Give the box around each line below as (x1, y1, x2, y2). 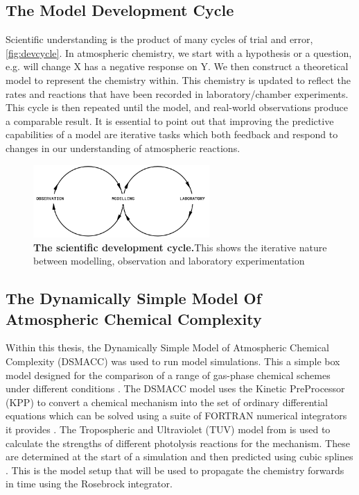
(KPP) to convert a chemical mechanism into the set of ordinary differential (6, 394, 329, 409)
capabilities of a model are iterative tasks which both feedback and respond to (6, 127, 338, 142)
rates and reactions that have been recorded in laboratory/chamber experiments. (6, 86, 349, 101)
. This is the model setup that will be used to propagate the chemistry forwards (6, 462, 344, 477)
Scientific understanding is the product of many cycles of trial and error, (6, 32, 313, 47)
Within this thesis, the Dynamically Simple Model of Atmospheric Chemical (6, 340, 329, 355)
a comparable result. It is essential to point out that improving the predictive (6, 113, 334, 128)
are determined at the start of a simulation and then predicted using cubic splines (6, 449, 353, 464)
